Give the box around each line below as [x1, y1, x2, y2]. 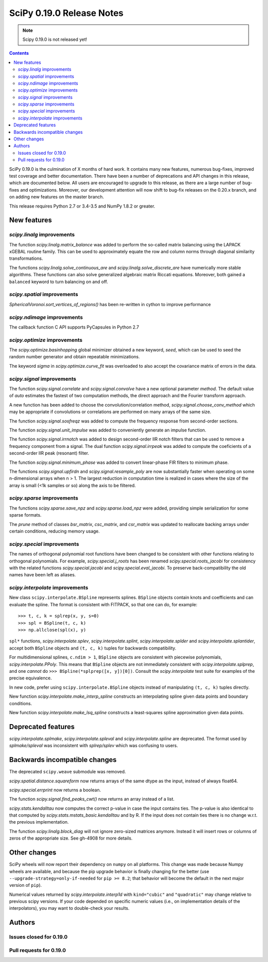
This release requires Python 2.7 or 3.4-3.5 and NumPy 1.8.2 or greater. [9, 203, 155, 209]
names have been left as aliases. [9, 572, 76, 578]
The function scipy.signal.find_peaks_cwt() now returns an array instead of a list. [9, 796, 175, 802]
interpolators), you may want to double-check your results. [9, 905, 130, 911]
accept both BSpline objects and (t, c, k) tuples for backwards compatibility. [9, 645, 176, 651]
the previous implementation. [9, 819, 69, 825]
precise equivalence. [9, 675, 52, 681]
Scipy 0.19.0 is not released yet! [22, 36, 87, 42]
